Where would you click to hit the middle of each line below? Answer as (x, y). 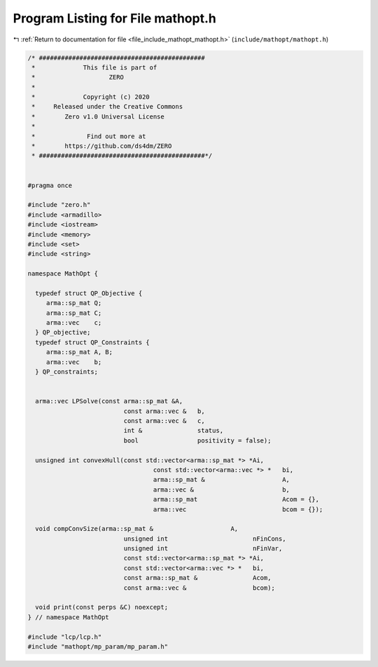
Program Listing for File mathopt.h (114, 18)
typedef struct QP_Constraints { (92, 342)
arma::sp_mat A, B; (79, 352)
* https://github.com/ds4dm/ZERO (102, 146)
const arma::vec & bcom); (199, 588)
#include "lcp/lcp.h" (65, 637)
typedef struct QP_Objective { (89, 293)
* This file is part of (94, 67)
